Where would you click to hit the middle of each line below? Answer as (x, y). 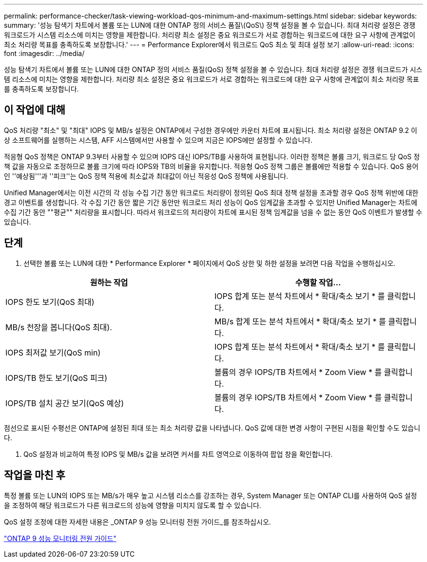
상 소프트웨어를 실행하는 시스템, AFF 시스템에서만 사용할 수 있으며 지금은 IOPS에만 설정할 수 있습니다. (158, 140)
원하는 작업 (109, 282)
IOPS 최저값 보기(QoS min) (53, 352)
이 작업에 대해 (35, 110)
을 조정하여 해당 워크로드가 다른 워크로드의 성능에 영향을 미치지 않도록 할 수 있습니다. (133, 505)
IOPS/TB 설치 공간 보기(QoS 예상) (65, 403)
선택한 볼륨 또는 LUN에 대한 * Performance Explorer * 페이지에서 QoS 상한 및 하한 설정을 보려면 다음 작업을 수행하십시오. (210, 263)
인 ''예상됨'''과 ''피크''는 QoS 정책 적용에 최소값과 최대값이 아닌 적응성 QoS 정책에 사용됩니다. (146, 176)
